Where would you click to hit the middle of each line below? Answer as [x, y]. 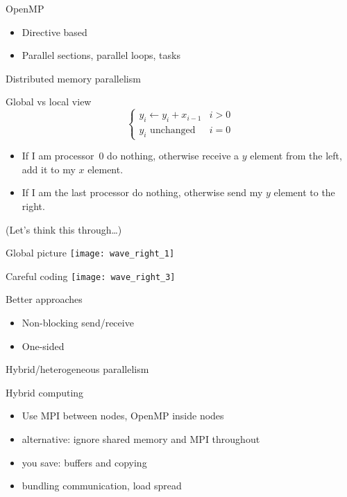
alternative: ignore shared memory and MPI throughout [141, 438]
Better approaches [44, 299]
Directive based [54, 32]
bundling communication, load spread [102, 486]
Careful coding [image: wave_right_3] [91, 276]
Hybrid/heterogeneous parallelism [77, 369]
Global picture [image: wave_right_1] [90, 253]
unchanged [173, 131]
